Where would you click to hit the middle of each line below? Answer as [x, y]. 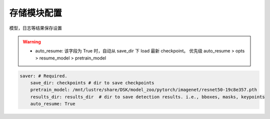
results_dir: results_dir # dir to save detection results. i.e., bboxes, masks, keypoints [147, 97]
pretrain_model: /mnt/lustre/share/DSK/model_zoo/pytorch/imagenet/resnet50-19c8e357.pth [144, 90]
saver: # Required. [43, 76]
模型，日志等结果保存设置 [35, 28]
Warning [32, 41]
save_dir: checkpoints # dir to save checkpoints [92, 83]
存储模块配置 [36, 13]
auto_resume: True [53, 104]
